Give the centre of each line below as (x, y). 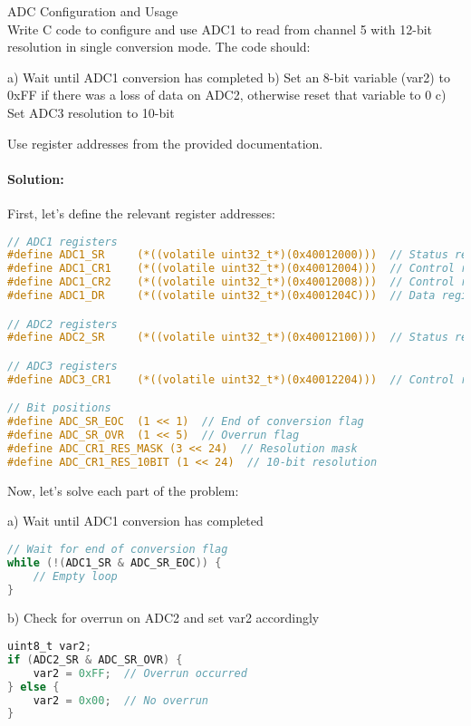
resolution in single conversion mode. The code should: (159, 47)
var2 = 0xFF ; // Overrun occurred (140, 673)
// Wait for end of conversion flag (118, 549)
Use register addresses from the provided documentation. (165, 143)
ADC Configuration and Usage (93, 11)
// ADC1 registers (62, 242)
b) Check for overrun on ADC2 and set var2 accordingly (163, 618)
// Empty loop (75, 576)
